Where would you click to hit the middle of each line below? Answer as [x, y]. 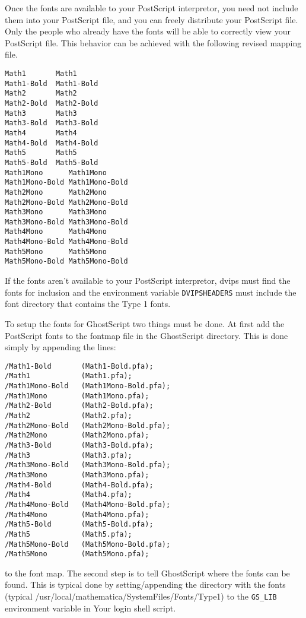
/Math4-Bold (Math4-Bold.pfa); [79, 485]
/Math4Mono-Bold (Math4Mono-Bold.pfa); [88, 504]
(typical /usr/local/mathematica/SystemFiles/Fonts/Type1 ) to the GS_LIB [141, 596]
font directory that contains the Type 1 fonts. [88, 304]
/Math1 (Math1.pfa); [68, 376]
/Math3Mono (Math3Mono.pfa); [77, 475]
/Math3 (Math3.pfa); [68, 455]
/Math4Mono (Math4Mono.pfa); [77, 514]
